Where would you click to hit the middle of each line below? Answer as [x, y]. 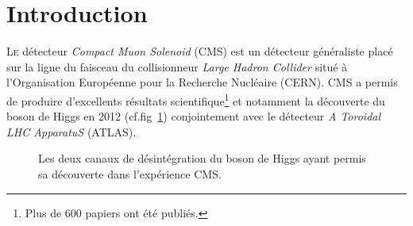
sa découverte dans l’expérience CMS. [130, 173]
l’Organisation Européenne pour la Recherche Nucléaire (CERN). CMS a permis [202, 82]
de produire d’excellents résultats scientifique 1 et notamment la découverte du [196, 99]
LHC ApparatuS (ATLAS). [71, 131]
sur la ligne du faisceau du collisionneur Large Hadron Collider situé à [177, 66]
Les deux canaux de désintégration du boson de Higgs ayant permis [202, 158]
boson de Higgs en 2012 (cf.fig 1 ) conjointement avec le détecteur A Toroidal [194, 116]
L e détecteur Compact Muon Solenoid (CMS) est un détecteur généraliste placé [200, 51]
